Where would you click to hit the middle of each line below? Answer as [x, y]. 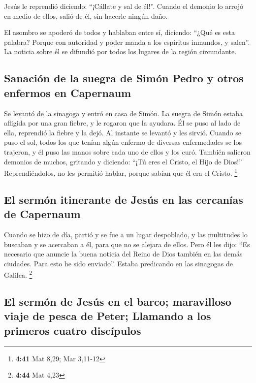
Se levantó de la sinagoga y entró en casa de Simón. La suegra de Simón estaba [124, 113]
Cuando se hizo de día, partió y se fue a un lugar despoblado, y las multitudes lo [126, 234]
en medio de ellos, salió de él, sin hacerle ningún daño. [86, 16]
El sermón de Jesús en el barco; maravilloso [118, 301]
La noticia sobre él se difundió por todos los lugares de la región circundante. [120, 51]
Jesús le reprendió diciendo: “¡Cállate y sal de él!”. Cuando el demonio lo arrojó [124, 6]
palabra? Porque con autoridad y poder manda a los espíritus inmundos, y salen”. [127, 42]
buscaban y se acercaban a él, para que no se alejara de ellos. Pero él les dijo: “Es [127, 244]
